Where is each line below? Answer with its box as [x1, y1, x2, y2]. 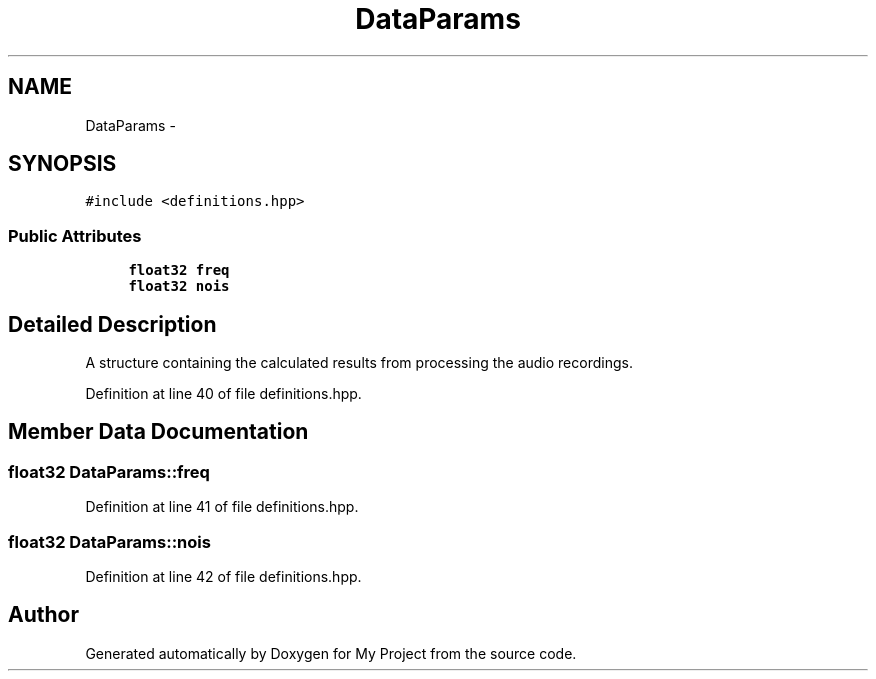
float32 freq [128, 262, 230, 279]
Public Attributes [8, 225, 142, 246]
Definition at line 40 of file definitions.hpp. [85, 385, 362, 403]
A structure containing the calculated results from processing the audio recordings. [85, 354, 633, 372]
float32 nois [128, 278, 230, 295]
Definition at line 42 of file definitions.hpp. [85, 568, 362, 585]
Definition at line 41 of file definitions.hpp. [85, 498, 359, 516]
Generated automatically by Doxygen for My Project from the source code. [85, 644, 577, 662]
